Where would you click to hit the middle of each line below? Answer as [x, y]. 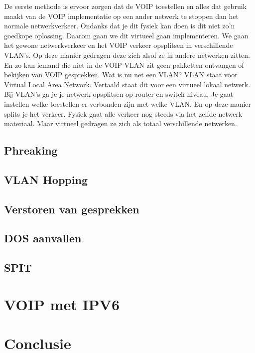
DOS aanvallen [43, 238]
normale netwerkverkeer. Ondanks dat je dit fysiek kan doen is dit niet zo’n [120, 26]
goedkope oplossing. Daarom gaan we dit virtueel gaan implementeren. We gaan [126, 35]
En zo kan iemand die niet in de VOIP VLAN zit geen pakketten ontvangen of [124, 65]
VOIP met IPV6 [62, 304]
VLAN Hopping [46, 179]
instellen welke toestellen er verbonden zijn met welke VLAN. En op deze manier [128, 103]
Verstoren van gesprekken [72, 209]
